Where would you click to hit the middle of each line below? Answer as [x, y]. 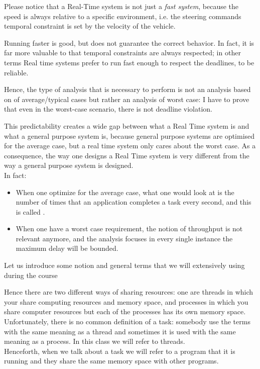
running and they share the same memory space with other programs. [111, 361]
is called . [30, 211]
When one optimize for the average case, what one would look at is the [125, 192]
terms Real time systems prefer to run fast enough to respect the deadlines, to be [129, 62]
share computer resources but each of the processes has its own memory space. [125, 311]
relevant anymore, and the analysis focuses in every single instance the [124, 238]
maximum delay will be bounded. [67, 248]
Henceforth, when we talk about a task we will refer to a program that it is [120, 351]
